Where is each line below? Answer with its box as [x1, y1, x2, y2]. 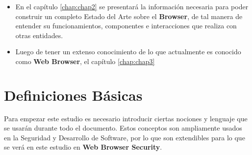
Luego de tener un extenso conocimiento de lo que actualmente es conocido [15, 46, 241, 57]
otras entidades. [15, 30, 63, 40]
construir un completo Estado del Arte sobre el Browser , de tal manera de [15, 11, 243, 21]
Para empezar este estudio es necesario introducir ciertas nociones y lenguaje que [4, 113, 248, 123]
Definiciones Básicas [4, 85, 143, 105]
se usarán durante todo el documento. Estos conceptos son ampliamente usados [4, 123, 242, 133]
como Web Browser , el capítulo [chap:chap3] [15, 56, 155, 66]
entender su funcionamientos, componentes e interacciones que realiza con [15, 21, 237, 31]
